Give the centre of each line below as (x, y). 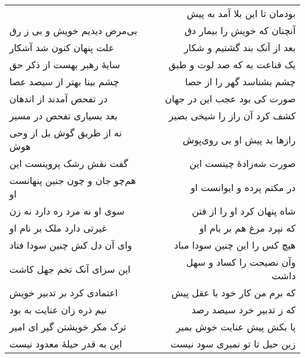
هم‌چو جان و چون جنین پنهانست (73, 180)
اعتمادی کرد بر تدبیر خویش (64, 292)
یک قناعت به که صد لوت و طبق (232, 64)
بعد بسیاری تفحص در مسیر (64, 116)
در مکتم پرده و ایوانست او (243, 187)
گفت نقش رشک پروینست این (69, 163)
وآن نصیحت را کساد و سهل (241, 262)
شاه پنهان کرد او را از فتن (244, 211)
